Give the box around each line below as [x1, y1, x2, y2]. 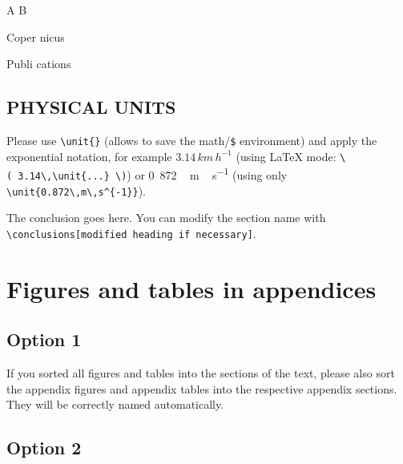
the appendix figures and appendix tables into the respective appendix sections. [6, 380, 397, 397]
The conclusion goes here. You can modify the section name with [6, 209, 326, 226]
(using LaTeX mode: [236, 147, 337, 164]
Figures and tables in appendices [6, 272, 377, 305]
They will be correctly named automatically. [6, 396, 224, 413]
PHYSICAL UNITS [6, 95, 176, 119]
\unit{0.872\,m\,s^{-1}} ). [6, 182, 146, 199]
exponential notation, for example [6, 147, 172, 164]
